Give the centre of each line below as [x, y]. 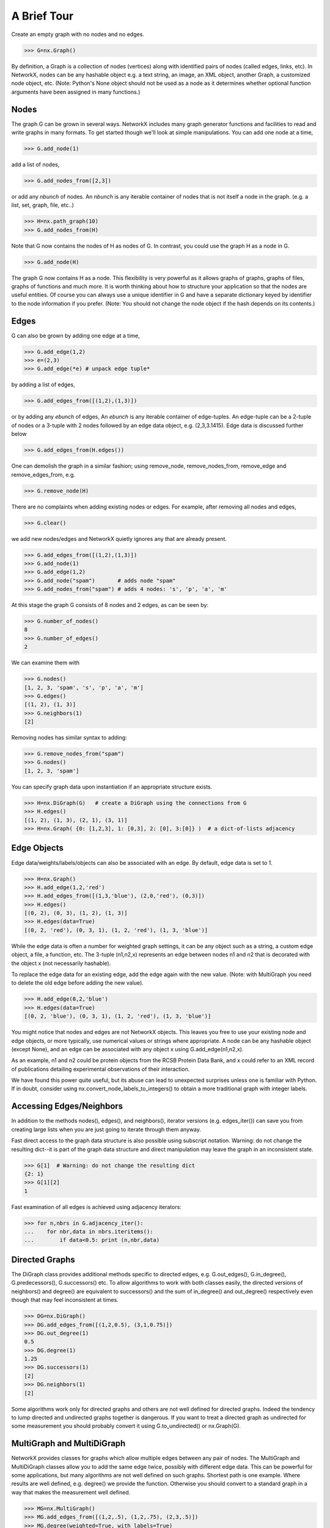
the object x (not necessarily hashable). [61, 963]
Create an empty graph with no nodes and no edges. [78, 34]
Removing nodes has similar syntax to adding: [69, 738]
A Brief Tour [42, 16]
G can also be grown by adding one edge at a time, [75, 336]
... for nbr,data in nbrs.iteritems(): [89, 1232]
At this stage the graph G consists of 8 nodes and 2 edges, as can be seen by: [110, 605]
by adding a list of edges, [43, 384]
